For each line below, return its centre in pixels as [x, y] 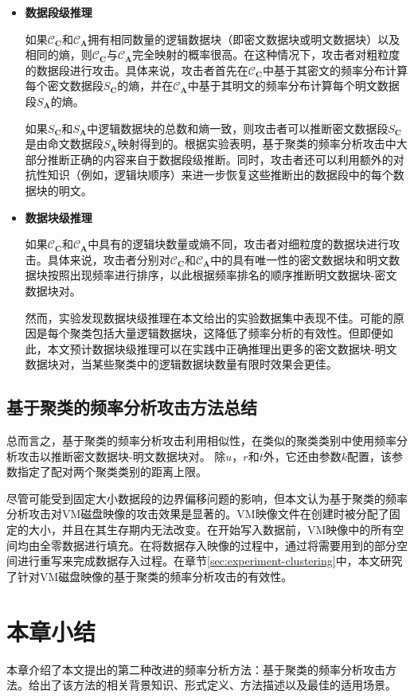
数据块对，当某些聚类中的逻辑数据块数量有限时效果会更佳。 [181, 364]
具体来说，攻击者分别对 [109, 259]
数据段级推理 [59, 12]
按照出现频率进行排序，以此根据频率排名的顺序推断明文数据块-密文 [222, 275]
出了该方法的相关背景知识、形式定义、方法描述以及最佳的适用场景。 [218, 685]
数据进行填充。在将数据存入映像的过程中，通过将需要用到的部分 [229, 545]
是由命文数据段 [64, 144]
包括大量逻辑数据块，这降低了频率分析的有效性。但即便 [237, 333]
